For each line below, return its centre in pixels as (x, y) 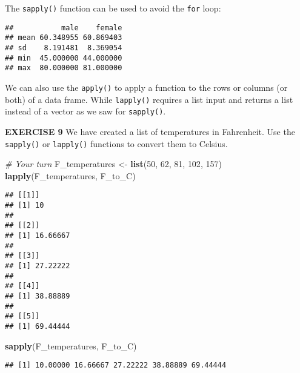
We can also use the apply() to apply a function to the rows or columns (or (146, 87)
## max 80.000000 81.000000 (64, 68)
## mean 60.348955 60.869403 (64, 38)
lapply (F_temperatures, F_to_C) (70, 175)
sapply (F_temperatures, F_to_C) (71, 345)
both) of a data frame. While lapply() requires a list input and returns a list (149, 99)
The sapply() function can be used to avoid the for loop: (113, 8)
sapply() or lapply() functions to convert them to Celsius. (116, 143)
